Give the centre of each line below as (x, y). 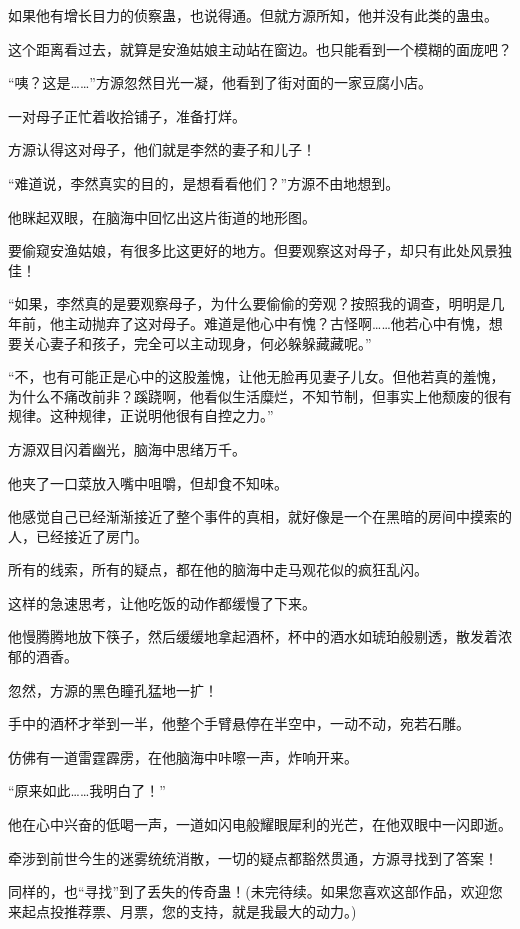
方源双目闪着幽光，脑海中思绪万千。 (127, 448)
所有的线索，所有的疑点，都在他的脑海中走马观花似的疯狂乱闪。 (218, 569)
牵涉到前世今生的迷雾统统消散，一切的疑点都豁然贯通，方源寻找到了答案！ (253, 857)
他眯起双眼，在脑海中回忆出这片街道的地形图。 (162, 216)
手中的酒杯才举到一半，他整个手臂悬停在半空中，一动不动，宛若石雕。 (239, 723)
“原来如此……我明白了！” (87, 790)
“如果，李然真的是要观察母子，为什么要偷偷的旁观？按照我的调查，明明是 (249, 303)
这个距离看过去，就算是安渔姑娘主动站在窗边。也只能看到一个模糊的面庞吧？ (260, 48)
